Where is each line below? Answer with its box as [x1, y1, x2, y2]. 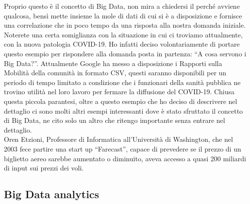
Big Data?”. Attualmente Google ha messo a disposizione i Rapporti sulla [4, 58, 222, 68]
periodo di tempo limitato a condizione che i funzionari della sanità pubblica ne [4, 77, 241, 87]
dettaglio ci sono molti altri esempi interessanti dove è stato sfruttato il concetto [4, 105, 243, 116]
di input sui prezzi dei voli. [4, 163, 84, 173]
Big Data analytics [4, 187, 100, 202]
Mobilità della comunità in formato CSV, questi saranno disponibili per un [4, 68, 227, 78]
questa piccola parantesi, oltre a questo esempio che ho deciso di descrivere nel [4, 96, 237, 106]
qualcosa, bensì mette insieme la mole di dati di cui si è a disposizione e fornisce [4, 10, 242, 20]
